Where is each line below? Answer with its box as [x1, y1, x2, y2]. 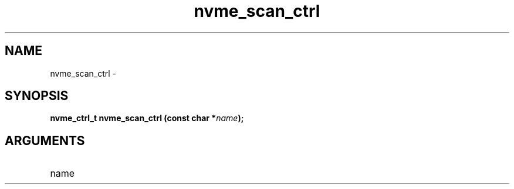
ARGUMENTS [5, 133, 85, 148]
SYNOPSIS [5, 88, 69, 104]
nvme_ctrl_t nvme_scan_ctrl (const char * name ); [50, 113, 244, 123]
